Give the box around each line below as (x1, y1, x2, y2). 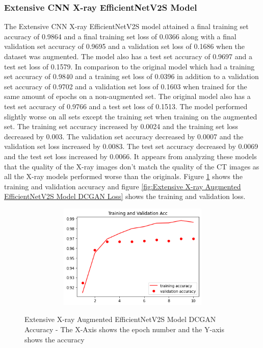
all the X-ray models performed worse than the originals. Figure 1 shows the (4, 171, 243, 182)
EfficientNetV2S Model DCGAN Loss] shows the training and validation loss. (4, 191, 246, 202)
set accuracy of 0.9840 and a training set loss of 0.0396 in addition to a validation (4, 71, 259, 82)
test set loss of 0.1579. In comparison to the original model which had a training (4, 61, 255, 71)
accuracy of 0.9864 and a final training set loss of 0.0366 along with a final (4, 31, 236, 41)
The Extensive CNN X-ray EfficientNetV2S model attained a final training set (4, 21, 249, 32)
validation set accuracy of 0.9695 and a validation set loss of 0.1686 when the (4, 41, 245, 52)
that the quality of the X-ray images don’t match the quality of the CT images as (4, 161, 259, 171)
